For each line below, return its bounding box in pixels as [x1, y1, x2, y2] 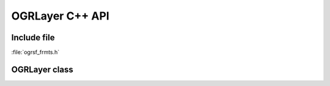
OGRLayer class [11, 64, 73, 74]
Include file [11, 32, 55, 43]
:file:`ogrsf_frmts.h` [11, 49, 60, 56]
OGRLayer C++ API [11, 9, 109, 23]
